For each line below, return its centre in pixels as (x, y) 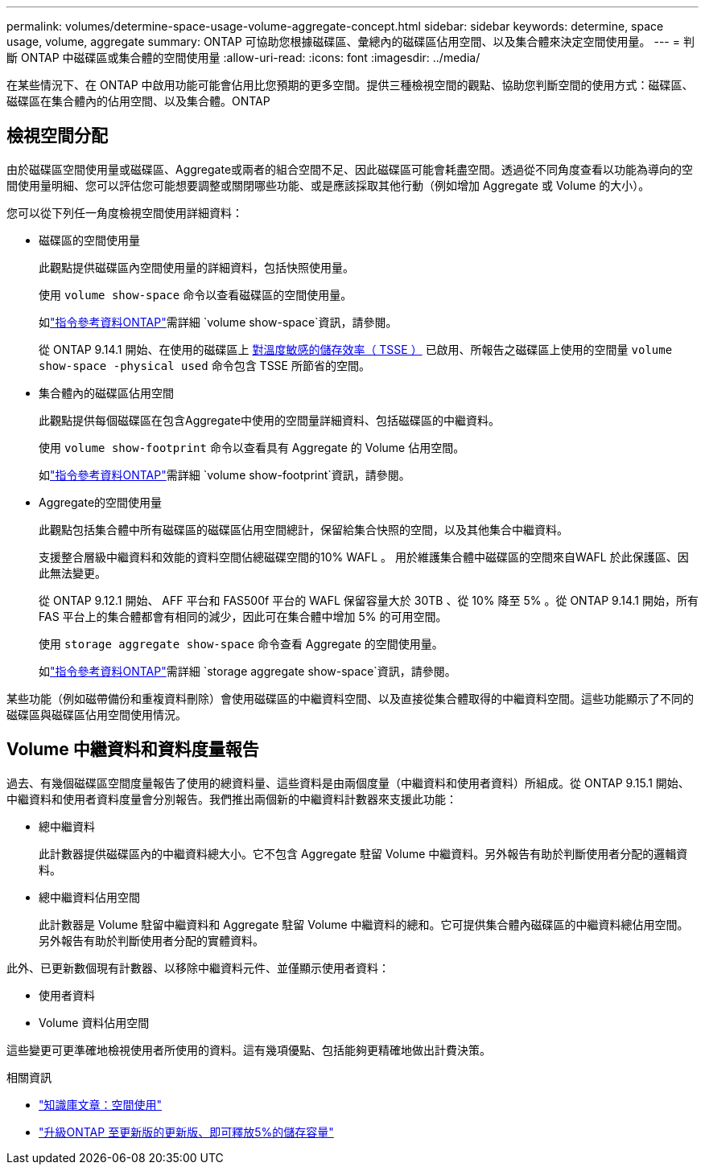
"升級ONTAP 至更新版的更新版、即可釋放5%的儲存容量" (186, 1132)
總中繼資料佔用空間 (89, 897)
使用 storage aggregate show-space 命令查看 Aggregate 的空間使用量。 (241, 643)
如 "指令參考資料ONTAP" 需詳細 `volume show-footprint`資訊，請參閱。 (225, 475)
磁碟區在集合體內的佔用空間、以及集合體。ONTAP (138, 101)
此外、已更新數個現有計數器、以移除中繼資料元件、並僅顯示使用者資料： (198, 968)
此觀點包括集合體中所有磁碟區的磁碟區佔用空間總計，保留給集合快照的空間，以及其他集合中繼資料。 (303, 529)
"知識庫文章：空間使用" (101, 1104)
